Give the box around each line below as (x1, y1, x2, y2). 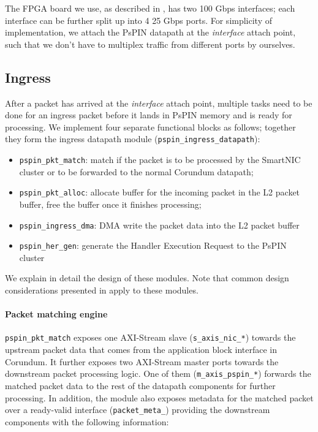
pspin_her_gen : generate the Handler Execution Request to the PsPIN (19, 239, 287, 252)
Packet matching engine (5, 308, 108, 320)
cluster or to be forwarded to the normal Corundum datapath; (19, 165, 254, 178)
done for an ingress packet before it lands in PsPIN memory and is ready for (5, 108, 292, 121)
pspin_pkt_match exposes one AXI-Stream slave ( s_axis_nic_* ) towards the (5, 331, 296, 344)
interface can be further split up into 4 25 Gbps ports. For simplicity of (5, 13, 273, 26)
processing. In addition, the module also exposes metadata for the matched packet (5, 391, 314, 404)
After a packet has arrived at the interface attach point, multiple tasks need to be (5, 96, 312, 109)
